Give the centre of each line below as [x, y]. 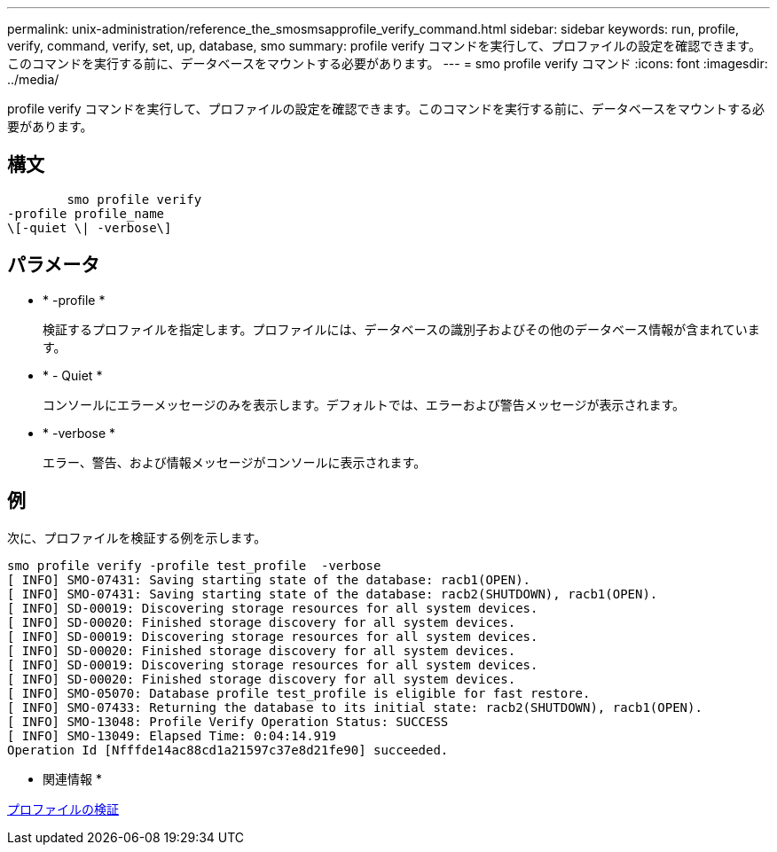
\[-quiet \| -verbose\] [90, 227]
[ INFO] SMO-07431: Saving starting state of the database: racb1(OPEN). [269, 579]
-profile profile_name [86, 213]
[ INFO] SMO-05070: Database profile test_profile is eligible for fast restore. [299, 693]
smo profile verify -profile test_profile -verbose [194, 565]
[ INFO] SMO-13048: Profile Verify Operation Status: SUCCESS [228, 721]
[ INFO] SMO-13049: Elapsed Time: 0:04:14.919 [172, 735]
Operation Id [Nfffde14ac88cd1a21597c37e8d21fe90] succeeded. [228, 750]
